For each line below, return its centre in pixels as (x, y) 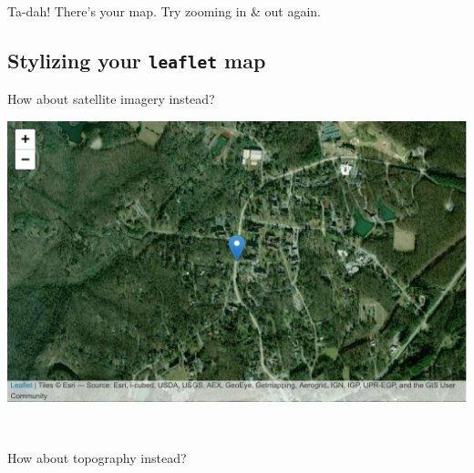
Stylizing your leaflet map (137, 60)
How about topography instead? (97, 457)
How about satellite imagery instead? (111, 98)
